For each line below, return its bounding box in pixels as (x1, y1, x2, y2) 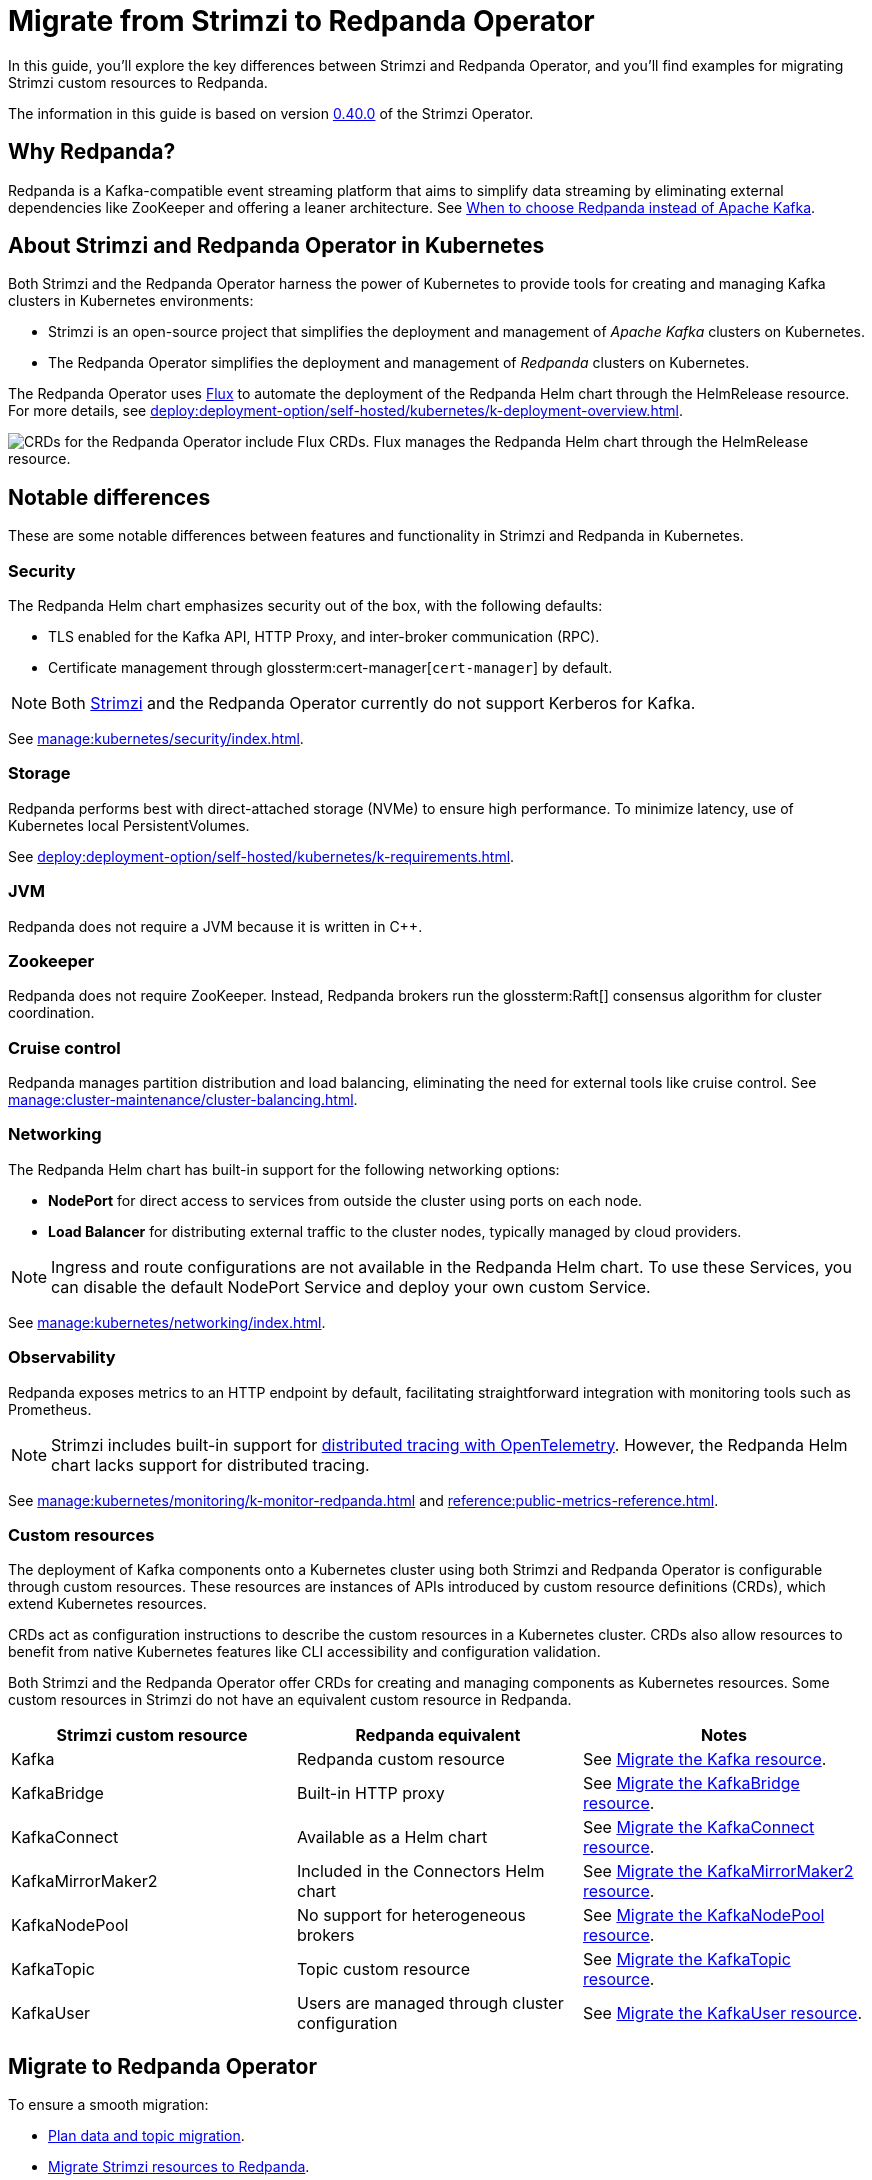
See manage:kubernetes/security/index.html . (8, 730, 304, 748)
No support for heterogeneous (296, 1905, 526, 1926)
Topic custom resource (296, 1959, 471, 1980)
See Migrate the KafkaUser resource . (582, 2003, 863, 2024)
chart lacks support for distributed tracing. (51, 1454, 370, 1475)
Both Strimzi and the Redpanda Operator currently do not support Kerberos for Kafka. (51, 693, 696, 714)
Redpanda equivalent (355, 1725, 521, 1746)
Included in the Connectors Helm (296, 1861, 545, 1882)
